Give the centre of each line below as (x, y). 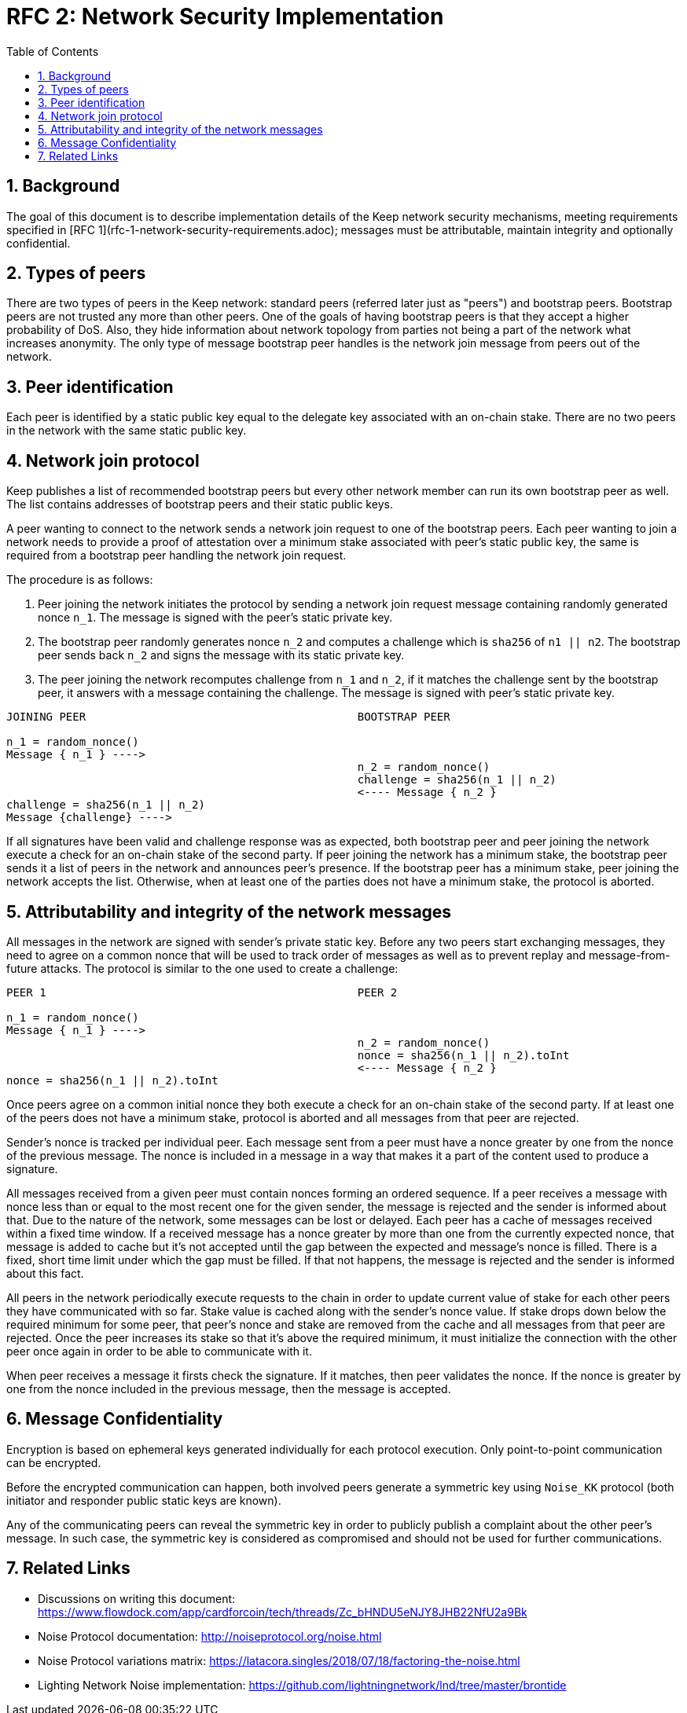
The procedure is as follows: (80, 580)
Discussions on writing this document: (137, 1598)
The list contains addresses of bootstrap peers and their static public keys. (200, 504)
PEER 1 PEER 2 (202, 992)
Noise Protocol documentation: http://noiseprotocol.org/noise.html (210, 1636)
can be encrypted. (54, 1462)
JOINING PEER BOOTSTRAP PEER (228, 717)
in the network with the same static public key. (127, 431)
